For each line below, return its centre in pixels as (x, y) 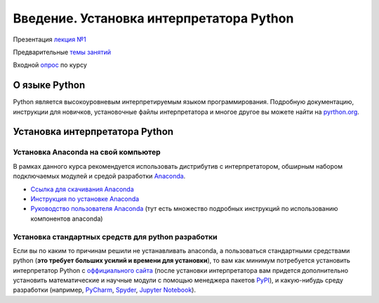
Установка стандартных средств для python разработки (115, 237)
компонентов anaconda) (67, 219)
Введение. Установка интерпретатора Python (153, 18)
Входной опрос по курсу (50, 65)
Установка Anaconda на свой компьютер (87, 153)
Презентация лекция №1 (50, 39)
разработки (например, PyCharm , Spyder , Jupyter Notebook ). (105, 290)
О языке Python (49, 85)
